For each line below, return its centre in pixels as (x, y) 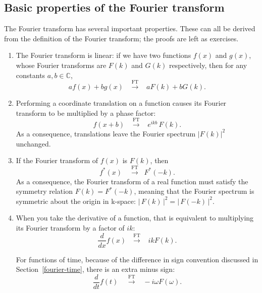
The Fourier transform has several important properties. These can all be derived (130, 28)
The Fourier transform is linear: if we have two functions (103, 55)
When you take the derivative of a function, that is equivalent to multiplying (135, 218)
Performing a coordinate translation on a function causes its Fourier (121, 102)
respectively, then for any (208, 65)
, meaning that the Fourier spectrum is (194, 191)
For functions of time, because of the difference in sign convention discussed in (137, 259)
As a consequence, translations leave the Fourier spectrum (106, 133)
